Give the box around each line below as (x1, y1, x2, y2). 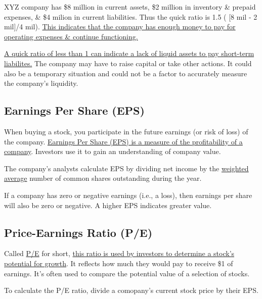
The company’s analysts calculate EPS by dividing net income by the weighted (4, 163, 249, 173)
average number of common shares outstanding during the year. (4, 173, 202, 183)
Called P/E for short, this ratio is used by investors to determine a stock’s (4, 248, 235, 259)
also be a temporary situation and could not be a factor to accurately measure (4, 68, 247, 78)
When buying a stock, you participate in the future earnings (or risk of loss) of (4, 126, 248, 136)
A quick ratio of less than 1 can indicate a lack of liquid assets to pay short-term (4, 48, 254, 59)
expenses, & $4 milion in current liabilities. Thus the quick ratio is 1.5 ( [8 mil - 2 (4, 11, 257, 22)
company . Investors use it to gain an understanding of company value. (4, 146, 221, 157)
